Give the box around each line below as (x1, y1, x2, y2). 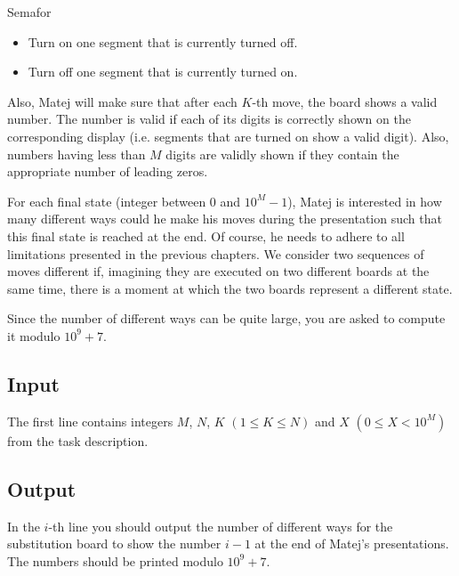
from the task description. (7, 431, 149, 450)
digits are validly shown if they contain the (165, 144, 399, 163)
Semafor (7, 3, 52, 20)
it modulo (7, 326, 60, 345)
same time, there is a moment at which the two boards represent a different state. (7, 279, 453, 297)
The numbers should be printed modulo (7, 551, 223, 570)
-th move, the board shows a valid (252, 92, 438, 110)
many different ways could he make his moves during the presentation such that (7, 209, 442, 228)
